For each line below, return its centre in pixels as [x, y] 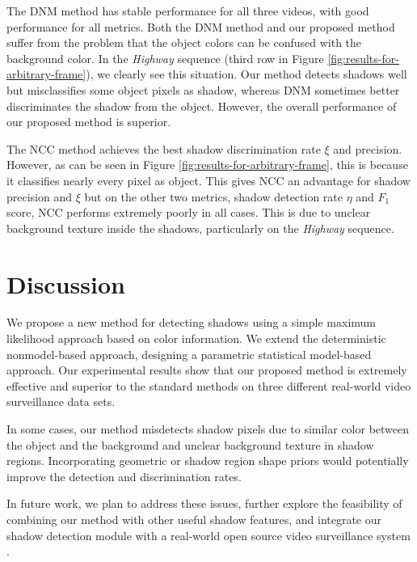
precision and [40, 196]
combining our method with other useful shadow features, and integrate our [194, 519]
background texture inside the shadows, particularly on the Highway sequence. [200, 228]
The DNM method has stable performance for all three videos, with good [188, 11]
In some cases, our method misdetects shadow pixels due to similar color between [208, 429]
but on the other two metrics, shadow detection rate [214, 196]
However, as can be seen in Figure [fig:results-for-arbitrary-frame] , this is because [207, 165]
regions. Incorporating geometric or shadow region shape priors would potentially [208, 461]
